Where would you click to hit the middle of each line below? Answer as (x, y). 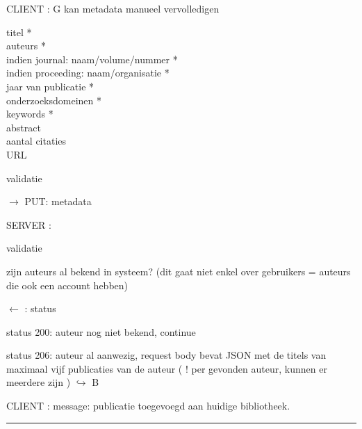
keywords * (30, 114)
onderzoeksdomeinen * (54, 100)
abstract (24, 127)
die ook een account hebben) (67, 285)
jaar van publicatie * (50, 86)
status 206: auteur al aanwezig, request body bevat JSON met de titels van (166, 355)
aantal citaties (36, 141)
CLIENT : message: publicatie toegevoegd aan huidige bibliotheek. (148, 406)
